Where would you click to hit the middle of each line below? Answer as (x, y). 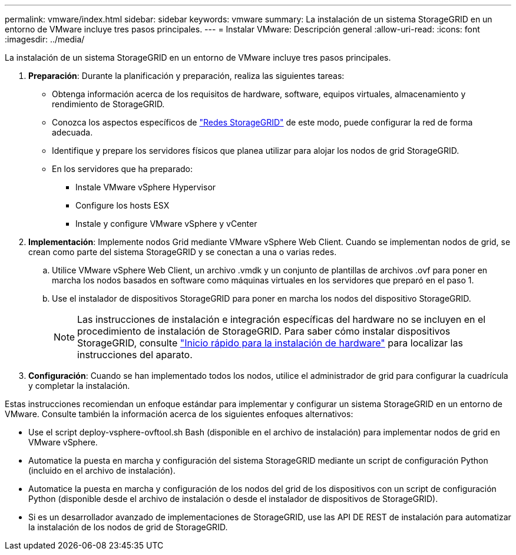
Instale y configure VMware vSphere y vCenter (166, 224)
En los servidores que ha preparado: (123, 169)
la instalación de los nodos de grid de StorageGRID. (128, 527)
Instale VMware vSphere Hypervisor (146, 187)
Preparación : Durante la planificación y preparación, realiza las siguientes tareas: (186, 76)
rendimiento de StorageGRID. (108, 104)
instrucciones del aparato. (135, 355)
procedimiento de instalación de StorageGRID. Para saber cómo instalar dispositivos (264, 331)
